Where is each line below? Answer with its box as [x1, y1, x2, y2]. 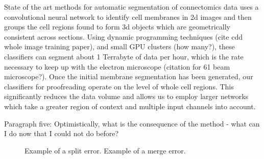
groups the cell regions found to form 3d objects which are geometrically [4, 21, 230, 32]
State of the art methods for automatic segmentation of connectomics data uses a [4, 2, 259, 12]
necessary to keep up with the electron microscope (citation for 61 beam [4, 61, 230, 72]
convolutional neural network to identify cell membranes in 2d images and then [4, 11, 252, 22]
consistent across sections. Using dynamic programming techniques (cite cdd [4, 31, 243, 42]
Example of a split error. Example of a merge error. [25, 145, 186, 155]
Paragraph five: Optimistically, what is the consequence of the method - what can [4, 118, 260, 129]
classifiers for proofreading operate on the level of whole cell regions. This [4, 81, 234, 91]
